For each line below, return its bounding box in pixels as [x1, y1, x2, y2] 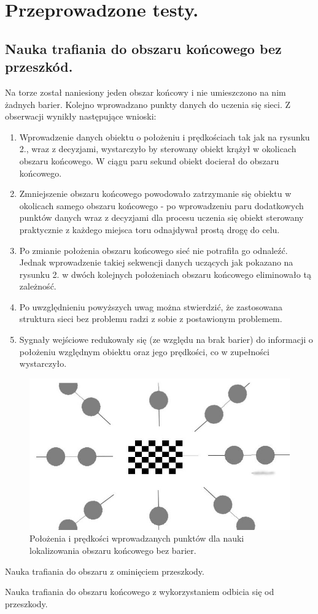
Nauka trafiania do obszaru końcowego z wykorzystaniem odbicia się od [5, 585, 274, 598]
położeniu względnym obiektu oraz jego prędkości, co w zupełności [19, 345, 270, 358]
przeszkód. [5, 57, 73, 76]
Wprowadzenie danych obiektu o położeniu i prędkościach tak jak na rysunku [19, 130, 310, 143]
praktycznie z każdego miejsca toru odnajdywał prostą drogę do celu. [19, 223, 280, 236]
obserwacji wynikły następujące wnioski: [5, 110, 157, 123]
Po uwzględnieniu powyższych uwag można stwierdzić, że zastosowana [19, 300, 283, 313]
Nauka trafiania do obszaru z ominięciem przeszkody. [5, 564, 204, 577]
